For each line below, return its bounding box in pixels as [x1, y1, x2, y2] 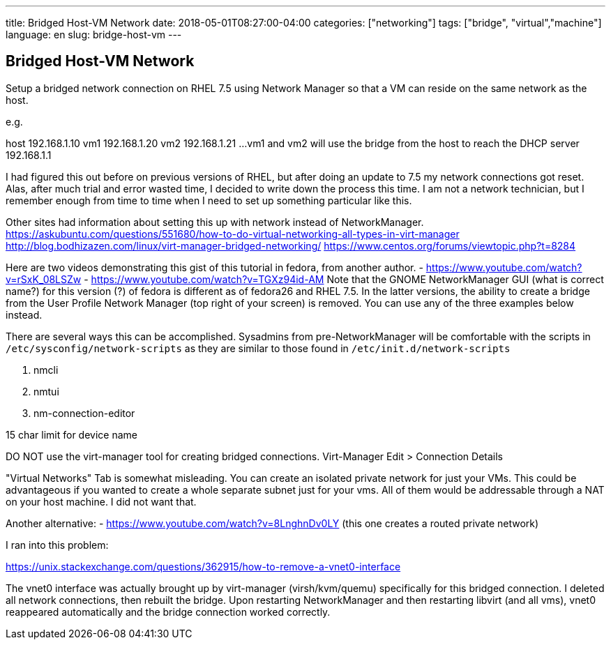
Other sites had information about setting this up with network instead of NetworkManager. [6, 215, 424, 228]
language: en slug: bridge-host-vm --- [6, 29, 182, 40]
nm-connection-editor [33, 407, 135, 419]
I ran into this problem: [6, 538, 109, 551]
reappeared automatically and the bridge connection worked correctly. [6, 605, 331, 618]
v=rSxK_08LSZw [6, 273, 82, 285]
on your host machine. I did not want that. [6, 495, 197, 508]
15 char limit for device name [6, 428, 137, 441]
